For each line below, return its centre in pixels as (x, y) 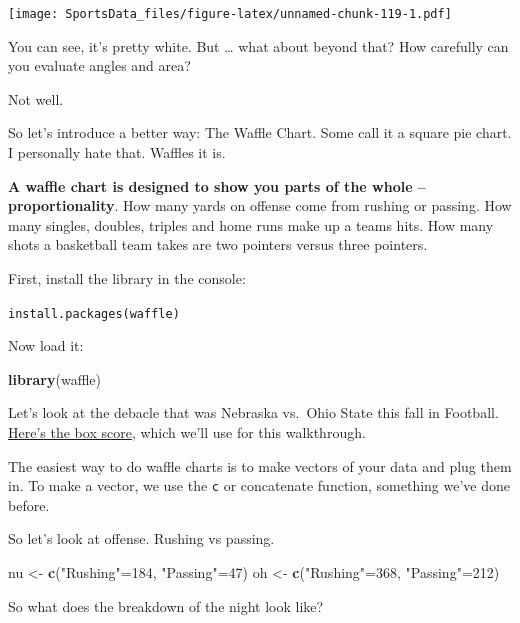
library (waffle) (54, 378)
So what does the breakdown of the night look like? (166, 605)
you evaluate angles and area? (99, 65)
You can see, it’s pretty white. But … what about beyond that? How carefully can (258, 45)
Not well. (36, 98)
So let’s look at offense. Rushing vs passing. (141, 538)
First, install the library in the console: (127, 278)
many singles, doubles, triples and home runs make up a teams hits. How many (251, 224)
